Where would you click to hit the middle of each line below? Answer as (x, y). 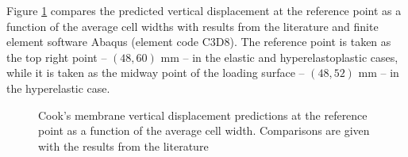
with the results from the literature (123, 146)
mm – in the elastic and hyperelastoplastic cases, (279, 57)
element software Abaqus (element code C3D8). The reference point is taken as (199, 42)
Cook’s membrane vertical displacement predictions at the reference (203, 115)
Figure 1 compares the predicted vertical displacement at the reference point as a (204, 10)
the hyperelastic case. (58, 88)
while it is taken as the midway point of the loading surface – (156, 73)
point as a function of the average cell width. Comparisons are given (204, 130)
